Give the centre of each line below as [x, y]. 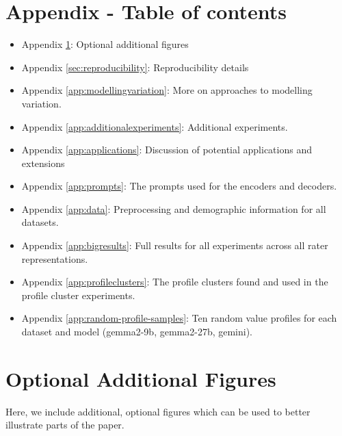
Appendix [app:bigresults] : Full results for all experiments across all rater [175, 245]
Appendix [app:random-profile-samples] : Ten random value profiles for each [179, 318]
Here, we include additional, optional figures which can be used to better [158, 411]
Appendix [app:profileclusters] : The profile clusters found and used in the [175, 282]
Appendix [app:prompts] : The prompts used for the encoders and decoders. [179, 186]
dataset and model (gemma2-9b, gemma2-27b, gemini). [137, 332]
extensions [43, 163]
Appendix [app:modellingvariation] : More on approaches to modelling [167, 90]
